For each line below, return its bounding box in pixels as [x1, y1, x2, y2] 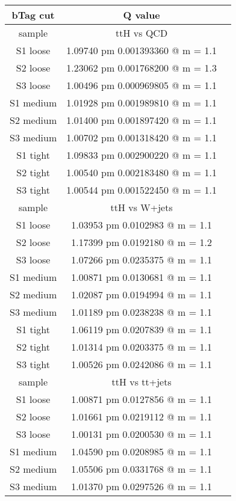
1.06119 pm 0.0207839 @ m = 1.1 [71, 322, 212, 336]
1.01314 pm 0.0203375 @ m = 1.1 [71, 340, 212, 354]
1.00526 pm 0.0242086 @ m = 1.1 [71, 357, 212, 371]
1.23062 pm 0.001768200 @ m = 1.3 [66, 61, 217, 75]
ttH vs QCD [116, 26, 168, 40]
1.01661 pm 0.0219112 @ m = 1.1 [71, 410, 212, 423]
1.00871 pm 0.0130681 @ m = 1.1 [71, 270, 212, 284]
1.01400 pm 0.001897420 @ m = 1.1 [66, 113, 217, 127]
